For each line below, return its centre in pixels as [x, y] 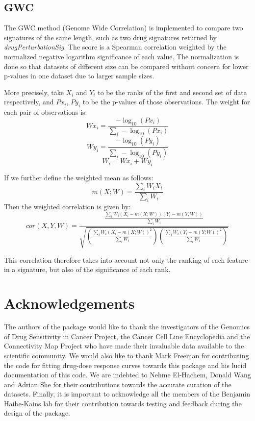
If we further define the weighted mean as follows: [79, 178]
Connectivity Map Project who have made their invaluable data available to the [124, 346]
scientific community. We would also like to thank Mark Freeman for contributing [127, 355]
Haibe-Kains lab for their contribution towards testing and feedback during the [123, 403]
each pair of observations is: [46, 112]
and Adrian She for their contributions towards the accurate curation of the [118, 384]
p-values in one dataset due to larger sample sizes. [79, 76]
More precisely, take [34, 92]
